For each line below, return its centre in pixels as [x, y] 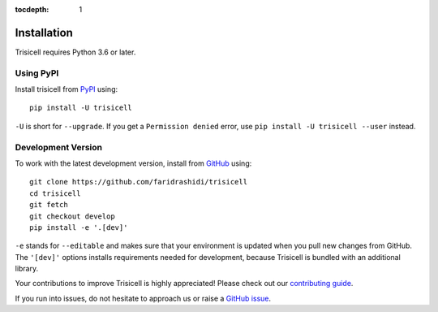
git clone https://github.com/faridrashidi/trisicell [138, 182]
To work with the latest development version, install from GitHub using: [133, 163]
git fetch [49, 205]
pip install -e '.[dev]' [79, 227]
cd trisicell [55, 193]
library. [27, 269]
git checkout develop [72, 216]
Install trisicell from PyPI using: [66, 89]
